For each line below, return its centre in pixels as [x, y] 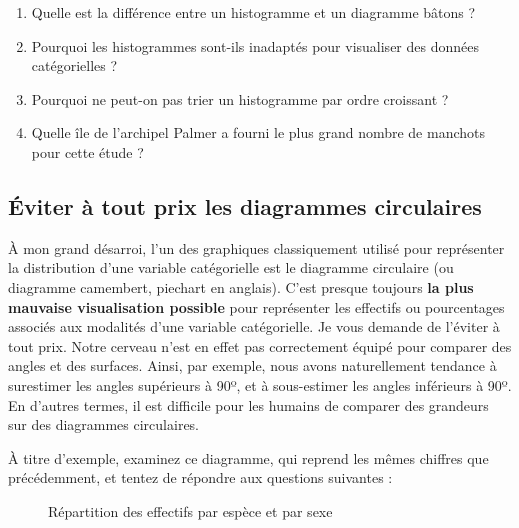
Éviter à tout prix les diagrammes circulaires [245, 205]
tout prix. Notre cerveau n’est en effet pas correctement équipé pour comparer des [260, 345]
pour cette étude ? [87, 151]
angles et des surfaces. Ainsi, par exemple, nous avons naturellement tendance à [252, 365]
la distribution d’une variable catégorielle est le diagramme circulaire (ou [231, 267]
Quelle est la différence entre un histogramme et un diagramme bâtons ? [253, 12]
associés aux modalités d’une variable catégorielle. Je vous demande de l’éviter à [254, 326]
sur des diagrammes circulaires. [104, 424]
